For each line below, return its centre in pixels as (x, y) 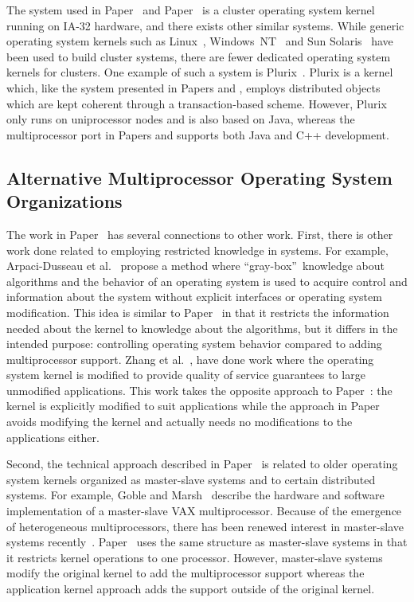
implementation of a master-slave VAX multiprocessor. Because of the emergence (204, 511)
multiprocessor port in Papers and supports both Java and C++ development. (198, 134)
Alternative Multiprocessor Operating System (199, 177)
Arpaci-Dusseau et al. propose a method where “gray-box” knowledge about (196, 266)
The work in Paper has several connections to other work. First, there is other (200, 234)
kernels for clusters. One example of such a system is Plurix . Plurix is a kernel (200, 72)
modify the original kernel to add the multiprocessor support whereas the (186, 573)
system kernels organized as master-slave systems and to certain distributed (191, 479)
